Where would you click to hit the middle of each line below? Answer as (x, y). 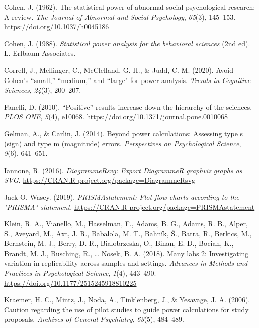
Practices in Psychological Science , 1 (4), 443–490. (80, 273)
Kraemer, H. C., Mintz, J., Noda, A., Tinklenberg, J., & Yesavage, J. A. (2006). (127, 300)
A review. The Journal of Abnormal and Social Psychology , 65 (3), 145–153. (120, 16)
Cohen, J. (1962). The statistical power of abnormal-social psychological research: (130, 7)
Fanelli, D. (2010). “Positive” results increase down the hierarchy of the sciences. (128, 106)
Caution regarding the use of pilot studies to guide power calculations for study (126, 309)
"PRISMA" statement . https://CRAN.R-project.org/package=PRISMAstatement (129, 207)
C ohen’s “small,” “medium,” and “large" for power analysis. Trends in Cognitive (127, 80)
